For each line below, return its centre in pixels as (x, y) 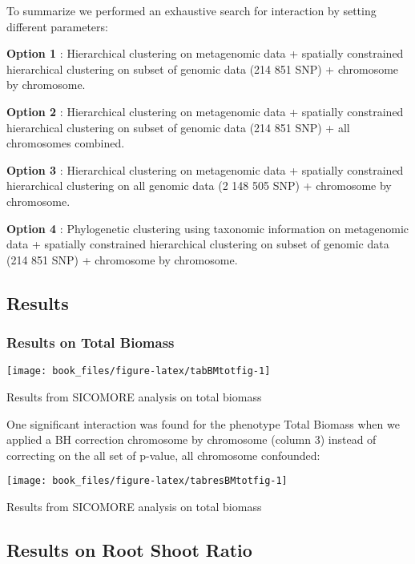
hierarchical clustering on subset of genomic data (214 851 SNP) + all (178, 127)
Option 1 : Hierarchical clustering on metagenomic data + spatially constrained (205, 53)
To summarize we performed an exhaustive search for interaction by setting (191, 10)
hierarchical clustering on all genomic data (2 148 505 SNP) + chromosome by (199, 185)
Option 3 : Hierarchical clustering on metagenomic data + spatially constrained (205, 169)
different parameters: (57, 26)
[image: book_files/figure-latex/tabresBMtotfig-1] (147, 481)
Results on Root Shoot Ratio (129, 549)
